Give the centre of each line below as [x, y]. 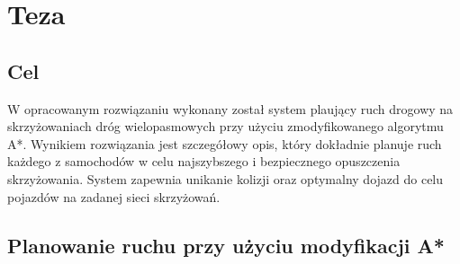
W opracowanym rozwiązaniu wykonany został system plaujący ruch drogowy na [230, 108]
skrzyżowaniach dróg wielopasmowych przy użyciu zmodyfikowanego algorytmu [225, 126]
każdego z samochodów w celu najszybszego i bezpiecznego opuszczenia [204, 161]
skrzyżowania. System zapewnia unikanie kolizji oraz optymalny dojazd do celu [225, 178]
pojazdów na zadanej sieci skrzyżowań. [114, 196]
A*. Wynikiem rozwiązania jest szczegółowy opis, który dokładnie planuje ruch [225, 143]
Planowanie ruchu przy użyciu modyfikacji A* [226, 245]
